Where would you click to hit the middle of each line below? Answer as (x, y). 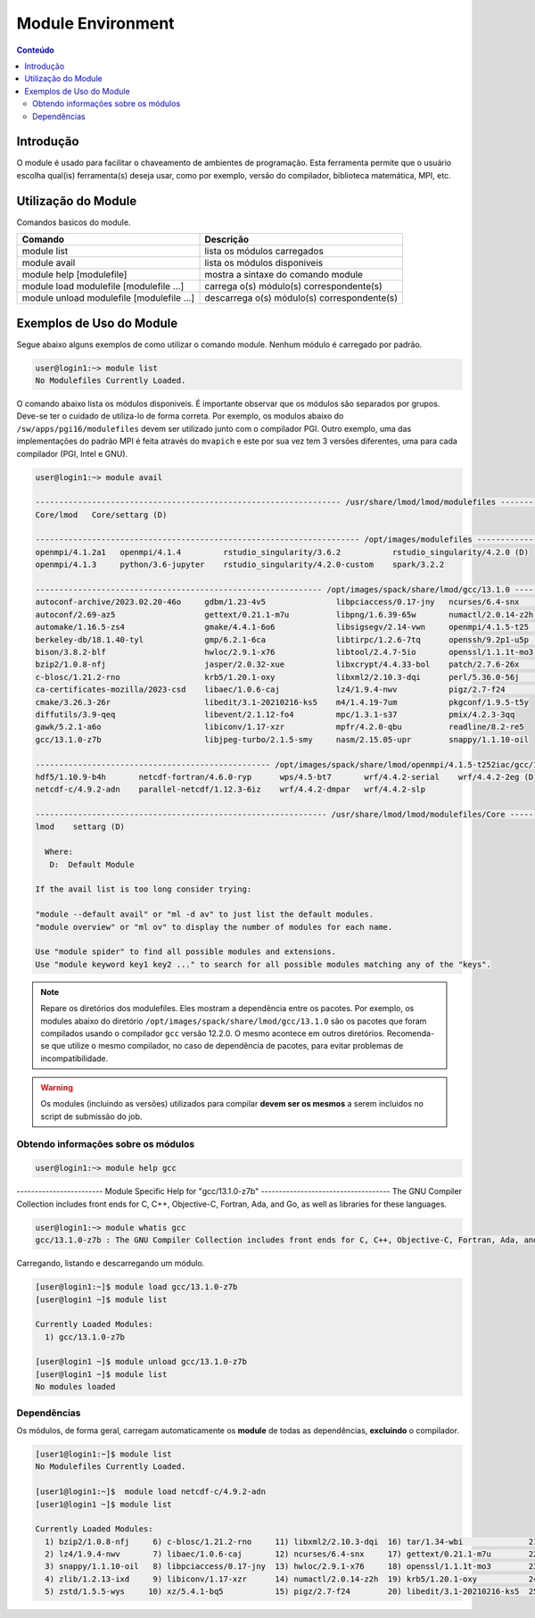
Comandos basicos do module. (74, 222)
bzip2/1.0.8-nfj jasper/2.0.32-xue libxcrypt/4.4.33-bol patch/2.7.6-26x (277, 664)
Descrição (227, 239)
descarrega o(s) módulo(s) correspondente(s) (301, 298)
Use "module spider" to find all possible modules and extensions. (186, 952)
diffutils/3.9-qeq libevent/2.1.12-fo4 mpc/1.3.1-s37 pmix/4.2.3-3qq (275, 714)
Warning (57, 1088)
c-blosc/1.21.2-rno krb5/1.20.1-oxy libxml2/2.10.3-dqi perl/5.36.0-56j (277, 677)
